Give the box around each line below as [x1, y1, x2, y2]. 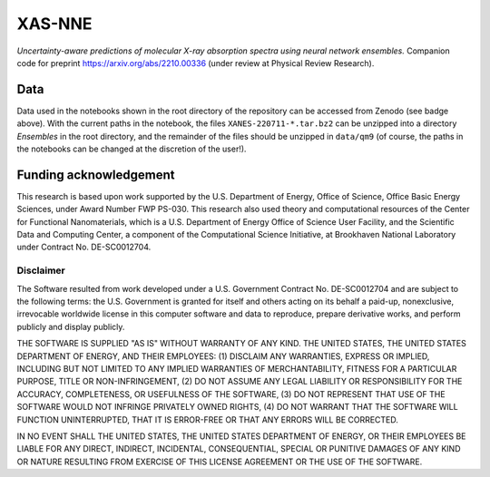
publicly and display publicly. [16, 321, 125, 332]
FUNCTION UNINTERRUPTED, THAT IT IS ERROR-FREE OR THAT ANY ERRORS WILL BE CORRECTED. [16, 414, 399, 425]
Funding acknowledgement [16, 167, 175, 182]
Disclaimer [16, 264, 65, 277]
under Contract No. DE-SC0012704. [16, 241, 152, 253]
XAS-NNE [16, 14, 93, 34]
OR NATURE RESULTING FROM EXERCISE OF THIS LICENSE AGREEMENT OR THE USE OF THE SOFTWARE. [16, 456, 423, 467]
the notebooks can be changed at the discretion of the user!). [16, 143, 247, 154]
